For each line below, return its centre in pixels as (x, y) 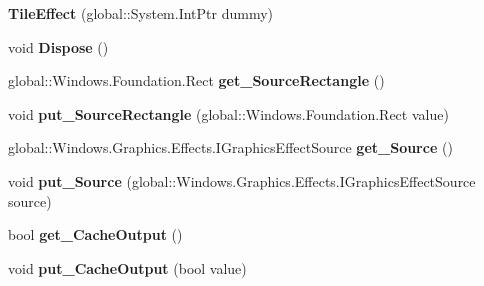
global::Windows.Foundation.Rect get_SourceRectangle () (196, 80)
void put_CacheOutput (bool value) (127, 267)
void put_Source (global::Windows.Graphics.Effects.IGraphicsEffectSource (242, 180)
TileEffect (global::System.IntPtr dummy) (141, 13)
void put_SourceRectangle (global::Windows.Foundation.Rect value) (228, 113)
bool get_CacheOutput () (95, 234)
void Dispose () (58, 46)
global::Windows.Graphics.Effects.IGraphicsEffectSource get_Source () (230, 147)
